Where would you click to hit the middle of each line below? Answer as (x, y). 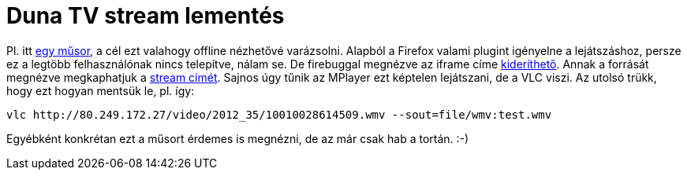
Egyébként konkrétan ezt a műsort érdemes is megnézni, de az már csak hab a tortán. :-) (238, 138)
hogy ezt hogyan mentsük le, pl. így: (101, 90)
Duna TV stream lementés (146, 16)
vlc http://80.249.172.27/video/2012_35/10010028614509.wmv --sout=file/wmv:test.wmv (279, 114)
